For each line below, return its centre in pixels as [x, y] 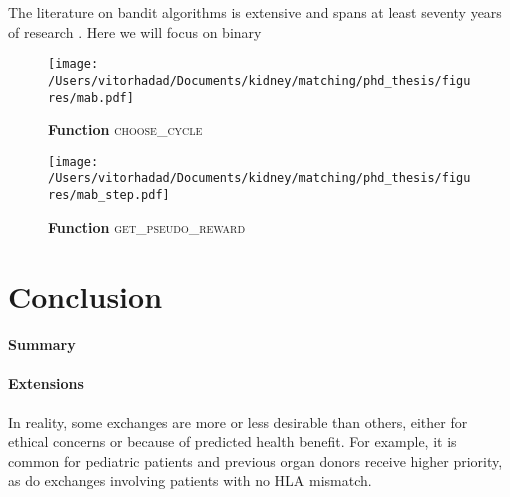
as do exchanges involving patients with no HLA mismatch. [190, 480]
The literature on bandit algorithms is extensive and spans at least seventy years [255, 12]
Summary [42, 344]
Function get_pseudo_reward [147, 226]
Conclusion [85, 295]
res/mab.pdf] [91, 97]
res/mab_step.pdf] [109, 195]
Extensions [46, 383]
